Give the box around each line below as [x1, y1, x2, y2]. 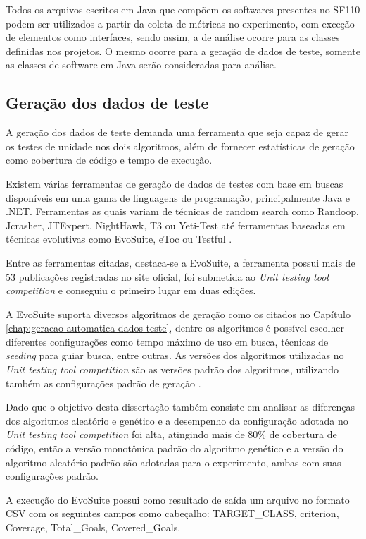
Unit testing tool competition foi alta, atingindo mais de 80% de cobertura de [6, 427, 337, 442]
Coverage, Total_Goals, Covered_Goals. [6, 520, 181, 535]
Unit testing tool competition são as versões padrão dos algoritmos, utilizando [6, 362, 339, 377]
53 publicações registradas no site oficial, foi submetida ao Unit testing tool [6, 269, 329, 284]
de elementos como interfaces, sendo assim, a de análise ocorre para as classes [6, 30, 340, 44]
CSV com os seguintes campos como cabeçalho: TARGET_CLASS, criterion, [6, 506, 339, 521]
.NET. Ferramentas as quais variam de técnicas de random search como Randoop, [6, 204, 360, 219]
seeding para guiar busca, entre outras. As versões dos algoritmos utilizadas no [6, 348, 344, 363]
